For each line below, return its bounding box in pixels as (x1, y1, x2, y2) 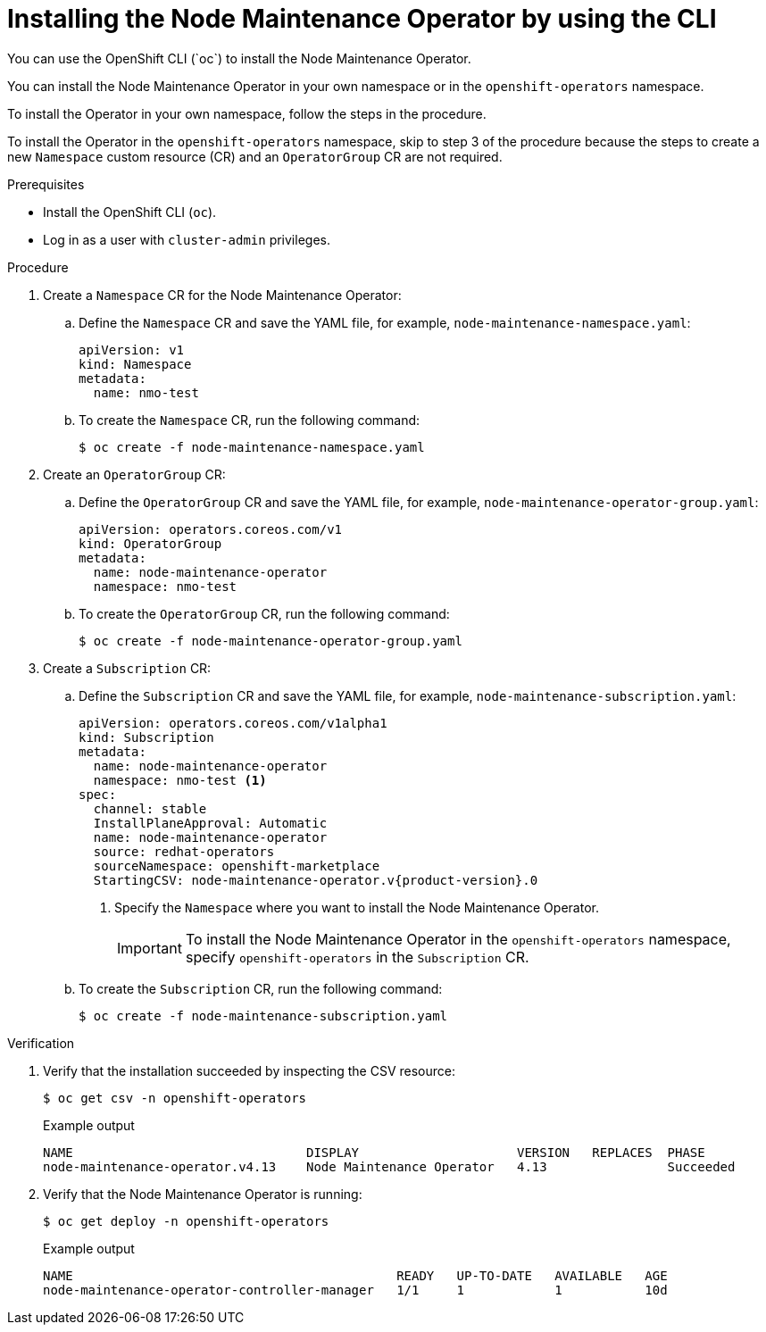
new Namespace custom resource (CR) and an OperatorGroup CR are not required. (7, 148, 503, 164)
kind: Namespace (79, 356, 192, 371)
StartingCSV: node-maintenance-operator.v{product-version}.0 (93, 872, 538, 887)
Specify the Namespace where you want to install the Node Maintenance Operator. (114, 899, 599, 915)
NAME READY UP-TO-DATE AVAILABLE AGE (43, 1268, 668, 1283)
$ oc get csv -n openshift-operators (43, 1090, 307, 1105)
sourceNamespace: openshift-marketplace (93, 858, 380, 873)
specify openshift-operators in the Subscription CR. (185, 947, 529, 966)
